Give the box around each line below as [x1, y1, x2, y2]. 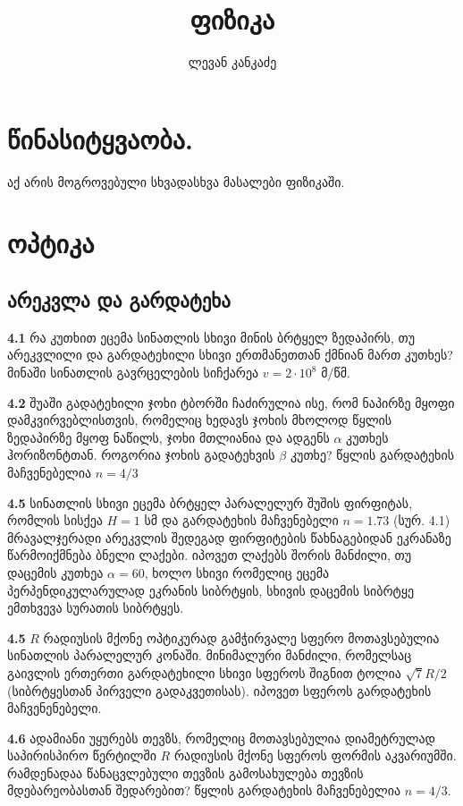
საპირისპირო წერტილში [7, 746, 156, 765]
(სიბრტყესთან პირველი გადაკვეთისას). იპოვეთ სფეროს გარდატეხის [7, 681, 432, 700]
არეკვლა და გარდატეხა [7, 286, 231, 314]
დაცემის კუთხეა [7, 563, 104, 581]
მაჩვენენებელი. [7, 699, 102, 717]
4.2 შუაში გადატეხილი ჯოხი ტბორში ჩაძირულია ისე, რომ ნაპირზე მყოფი [7, 393, 455, 411]
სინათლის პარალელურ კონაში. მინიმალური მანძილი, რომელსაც [7, 646, 412, 665]
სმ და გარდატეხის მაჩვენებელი [144, 511, 339, 530]
